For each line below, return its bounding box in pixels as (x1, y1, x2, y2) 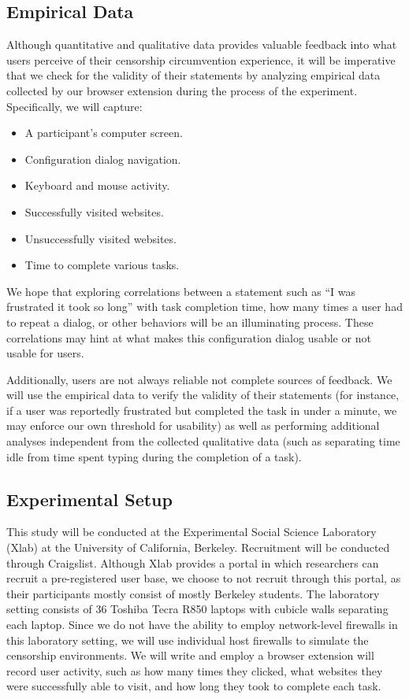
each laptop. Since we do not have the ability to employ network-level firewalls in (6, 616, 398, 633)
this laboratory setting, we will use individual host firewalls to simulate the (6, 631, 369, 648)
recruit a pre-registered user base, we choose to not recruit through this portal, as (6, 570, 401, 586)
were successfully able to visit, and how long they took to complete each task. (6, 678, 381, 694)
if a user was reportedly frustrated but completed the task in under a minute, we (6, 401, 397, 418)
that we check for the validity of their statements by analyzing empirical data (6, 67, 381, 83)
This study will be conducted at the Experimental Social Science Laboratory (6, 523, 377, 540)
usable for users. (6, 345, 84, 361)
